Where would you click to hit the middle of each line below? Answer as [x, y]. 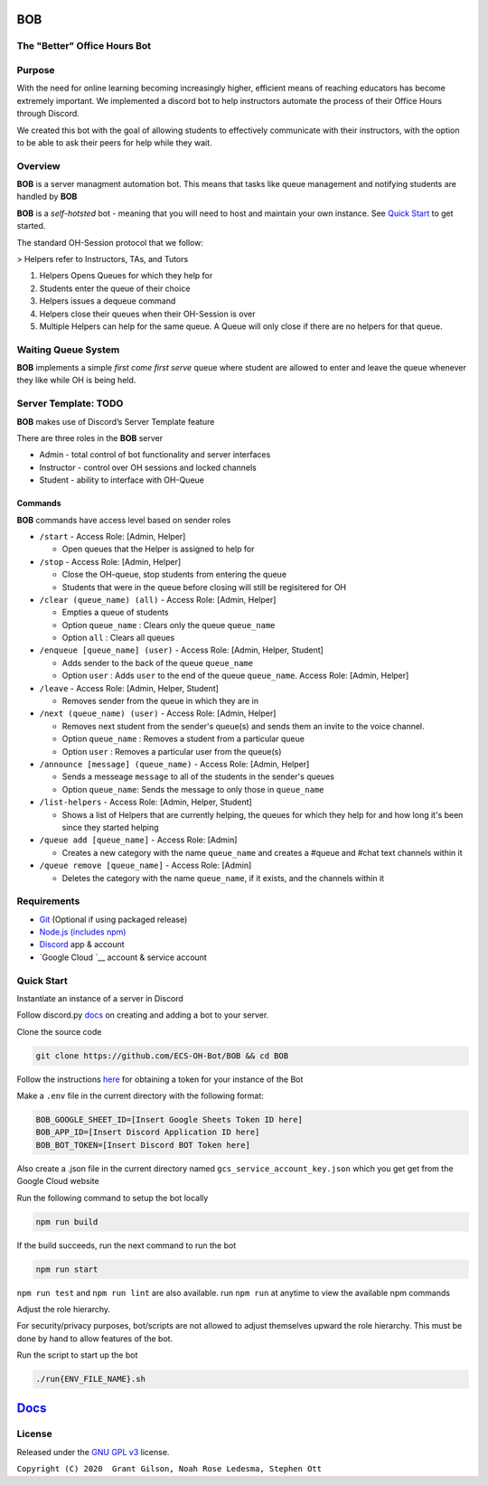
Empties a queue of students [115, 612]
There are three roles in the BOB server [89, 438]
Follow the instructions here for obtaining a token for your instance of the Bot [160, 1079]
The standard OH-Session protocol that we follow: [110, 242]
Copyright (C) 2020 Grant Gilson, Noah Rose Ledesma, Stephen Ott [169, 1469]
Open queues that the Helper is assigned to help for [158, 549]
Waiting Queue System [68, 350]
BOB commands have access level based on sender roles [124, 520]
